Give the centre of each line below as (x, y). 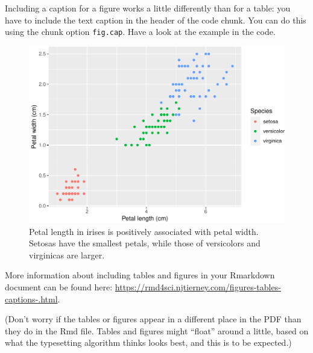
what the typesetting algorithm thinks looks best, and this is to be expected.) (148, 342)
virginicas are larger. (67, 255)
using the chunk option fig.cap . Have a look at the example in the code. (140, 32)
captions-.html (31, 298)
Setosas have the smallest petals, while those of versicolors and (145, 243)
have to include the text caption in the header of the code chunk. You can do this (156, 20)
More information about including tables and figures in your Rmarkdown (140, 275)
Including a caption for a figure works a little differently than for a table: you (148, 8)
